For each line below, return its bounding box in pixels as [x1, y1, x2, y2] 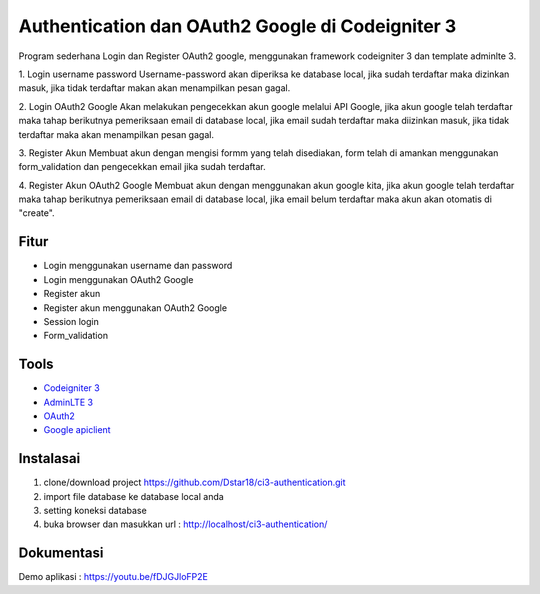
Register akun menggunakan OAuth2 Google [43, 301, 228, 314]
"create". [18, 207, 55, 219]
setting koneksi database [43, 505, 147, 517]
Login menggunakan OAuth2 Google [43, 273, 194, 285]
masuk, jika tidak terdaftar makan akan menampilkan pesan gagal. [18, 82, 291, 94]
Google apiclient [43, 424, 111, 436]
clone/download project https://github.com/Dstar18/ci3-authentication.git [43, 476, 346, 489]
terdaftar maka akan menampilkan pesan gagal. [18, 128, 215, 140]
